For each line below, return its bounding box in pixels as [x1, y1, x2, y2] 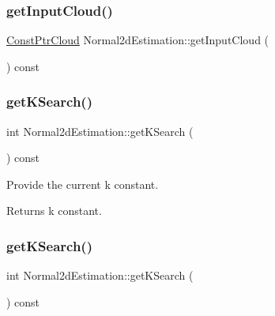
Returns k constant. [6, 202, 102, 219]
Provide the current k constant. [6, 175, 159, 192]
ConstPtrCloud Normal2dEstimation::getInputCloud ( [6, 32, 269, 48]
